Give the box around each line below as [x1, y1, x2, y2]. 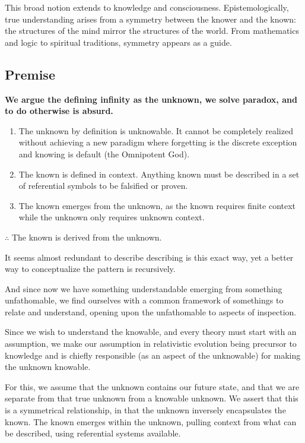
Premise [5, 65, 55, 83]
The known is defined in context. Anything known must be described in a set [18, 167, 300, 180]
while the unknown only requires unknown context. [18, 211, 205, 223]
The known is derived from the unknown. [11, 230, 162, 243]
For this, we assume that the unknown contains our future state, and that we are [5, 380, 300, 393]
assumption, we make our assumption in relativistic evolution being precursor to [5, 337, 297, 350]
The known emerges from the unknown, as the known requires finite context [18, 199, 296, 211]
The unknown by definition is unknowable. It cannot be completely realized [18, 124, 293, 137]
